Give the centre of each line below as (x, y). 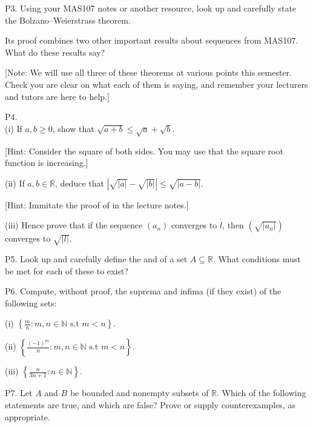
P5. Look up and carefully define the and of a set (96, 259)
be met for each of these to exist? (67, 270)
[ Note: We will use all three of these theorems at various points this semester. (148, 72)
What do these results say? (55, 52)
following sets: (31, 303)
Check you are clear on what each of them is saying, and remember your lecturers (156, 84)
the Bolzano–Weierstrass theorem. (68, 20)
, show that (73, 128)
